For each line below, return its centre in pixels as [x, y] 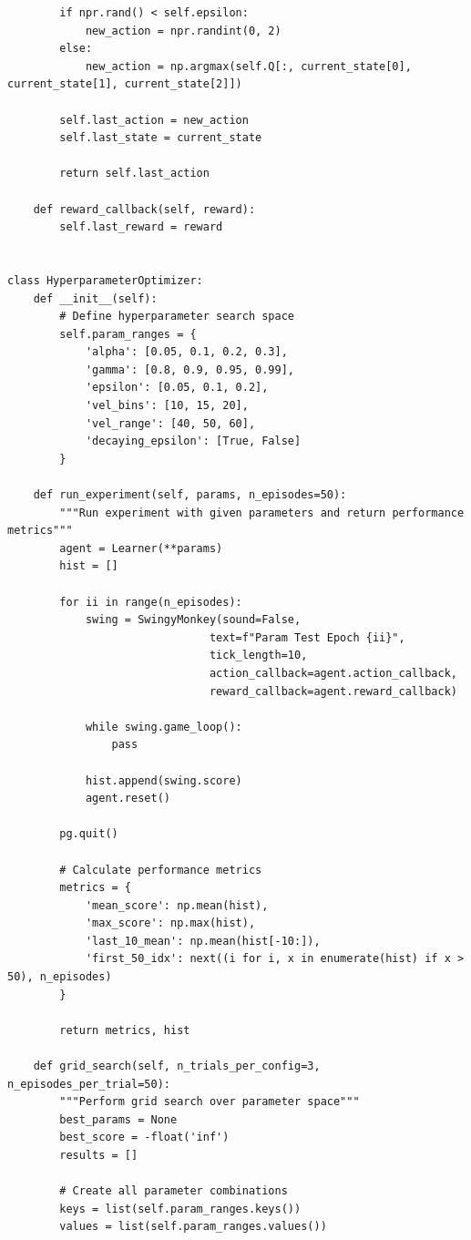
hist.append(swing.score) [164, 780]
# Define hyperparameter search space [177, 317]
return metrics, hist [125, 1030]
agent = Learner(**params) [141, 548]
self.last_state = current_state [161, 138]
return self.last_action [134, 174]
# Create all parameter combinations [174, 1191]
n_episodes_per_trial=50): [89, 1084]
